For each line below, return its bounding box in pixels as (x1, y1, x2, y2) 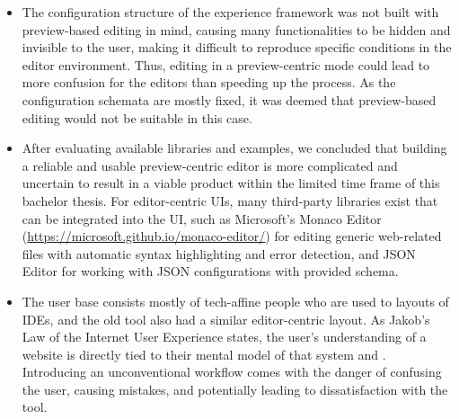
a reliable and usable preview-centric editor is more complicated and (22, 156, 398, 174)
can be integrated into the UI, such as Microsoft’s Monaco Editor (22, 209, 382, 227)
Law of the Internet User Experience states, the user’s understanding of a (22, 327, 427, 346)
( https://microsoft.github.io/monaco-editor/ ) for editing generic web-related (22, 227, 442, 245)
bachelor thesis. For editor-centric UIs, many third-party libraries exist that (22, 191, 438, 209)
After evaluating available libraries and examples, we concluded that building (22, 138, 447, 157)
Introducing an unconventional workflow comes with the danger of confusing (22, 362, 442, 381)
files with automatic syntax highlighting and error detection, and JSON (22, 244, 416, 263)
